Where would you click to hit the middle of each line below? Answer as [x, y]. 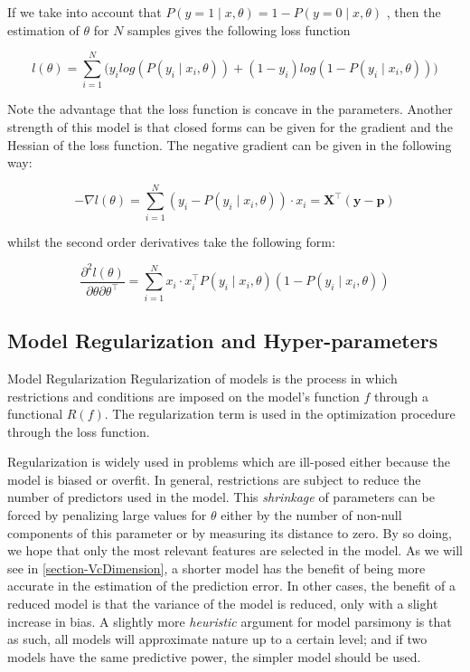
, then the [414, 12]
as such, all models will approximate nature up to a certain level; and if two [217, 639]
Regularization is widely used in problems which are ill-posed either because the [229, 462]
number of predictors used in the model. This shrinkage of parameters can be [221, 497]
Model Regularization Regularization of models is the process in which [202, 378]
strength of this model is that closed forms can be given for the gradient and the [230, 126]
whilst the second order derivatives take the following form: [171, 241]
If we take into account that [85, 12]
